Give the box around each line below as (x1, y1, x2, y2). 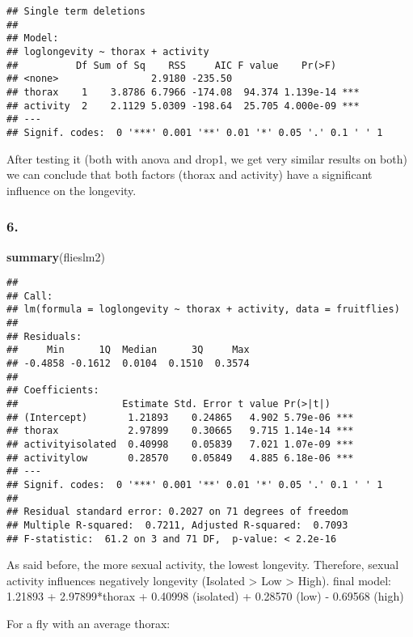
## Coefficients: (6, 384, 99, 397)
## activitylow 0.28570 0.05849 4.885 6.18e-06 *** (6, 452, 354, 464)
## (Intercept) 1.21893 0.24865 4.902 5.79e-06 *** (6, 411, 354, 423)
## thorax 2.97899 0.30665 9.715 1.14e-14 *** (6, 425, 354, 437)
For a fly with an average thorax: (6, 615, 171, 632)
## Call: (6, 290, 53, 302)
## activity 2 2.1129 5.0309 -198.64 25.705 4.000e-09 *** (6, 100, 360, 112)
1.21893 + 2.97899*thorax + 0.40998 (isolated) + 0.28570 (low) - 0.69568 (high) (6, 588, 404, 605)
